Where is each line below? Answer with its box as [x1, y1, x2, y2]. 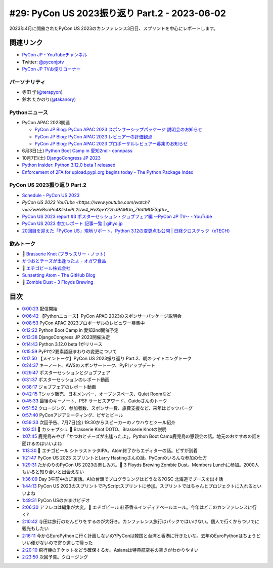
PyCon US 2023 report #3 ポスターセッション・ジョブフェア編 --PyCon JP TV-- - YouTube [22, 213, 212, 219]
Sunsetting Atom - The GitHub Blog [22, 272, 96, 278]
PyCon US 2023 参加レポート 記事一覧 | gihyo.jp [22, 220, 123, 226]
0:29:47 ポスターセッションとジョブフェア [22, 369, 111, 375]
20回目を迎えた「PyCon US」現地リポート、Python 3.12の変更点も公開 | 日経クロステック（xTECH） [22, 228, 233, 234]
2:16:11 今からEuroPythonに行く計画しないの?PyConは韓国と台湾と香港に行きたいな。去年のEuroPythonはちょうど [22, 533, 261, 539]
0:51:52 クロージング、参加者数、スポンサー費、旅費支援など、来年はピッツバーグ [22, 405, 193, 411]
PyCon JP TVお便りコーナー [22, 66, 81, 72]
